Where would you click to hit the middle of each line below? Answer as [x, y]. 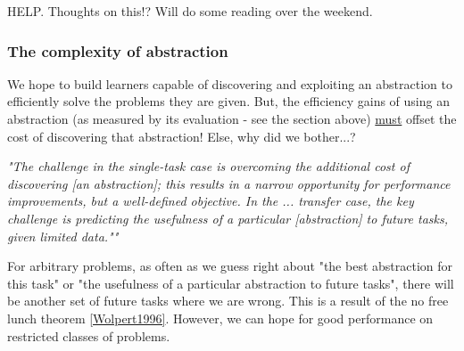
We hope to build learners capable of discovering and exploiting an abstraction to [230, 83]
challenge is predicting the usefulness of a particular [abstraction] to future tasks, [228, 218]
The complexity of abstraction [118, 50]
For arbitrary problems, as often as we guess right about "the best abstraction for [230, 266]
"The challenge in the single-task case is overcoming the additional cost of [208, 166]
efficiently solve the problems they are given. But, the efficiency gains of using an [228, 101]
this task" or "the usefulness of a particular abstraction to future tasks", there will [231, 283]
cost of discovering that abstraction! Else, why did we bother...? [182, 136]
